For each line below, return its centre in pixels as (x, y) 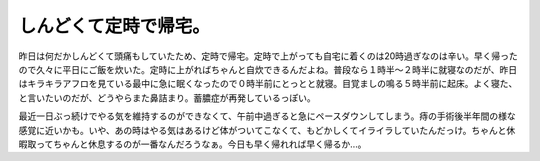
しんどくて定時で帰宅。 (114, 26)
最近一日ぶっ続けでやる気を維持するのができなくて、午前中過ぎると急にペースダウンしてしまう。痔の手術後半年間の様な (267, 116)
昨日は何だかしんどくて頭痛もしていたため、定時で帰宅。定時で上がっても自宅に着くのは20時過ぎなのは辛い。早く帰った (268, 56)
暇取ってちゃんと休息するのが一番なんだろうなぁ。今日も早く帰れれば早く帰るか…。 (192, 144)
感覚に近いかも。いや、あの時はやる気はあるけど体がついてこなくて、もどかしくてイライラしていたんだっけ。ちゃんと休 (267, 130)
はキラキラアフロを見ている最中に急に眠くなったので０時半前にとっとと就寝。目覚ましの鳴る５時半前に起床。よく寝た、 (268, 84)
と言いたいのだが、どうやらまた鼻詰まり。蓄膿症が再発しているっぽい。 (167, 97)
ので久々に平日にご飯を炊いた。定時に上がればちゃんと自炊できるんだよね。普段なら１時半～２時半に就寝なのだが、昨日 (268, 69)
